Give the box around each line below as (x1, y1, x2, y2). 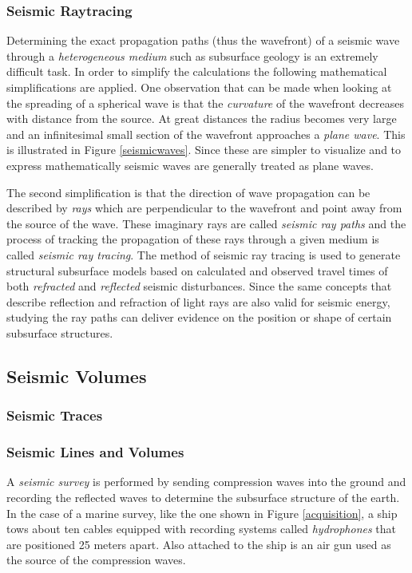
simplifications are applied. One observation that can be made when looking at (6, 79, 392, 95)
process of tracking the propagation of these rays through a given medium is (6, 231, 379, 247)
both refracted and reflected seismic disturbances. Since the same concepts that (6, 278, 392, 294)
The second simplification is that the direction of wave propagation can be (6, 184, 370, 200)
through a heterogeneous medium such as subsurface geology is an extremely (6, 47, 378, 64)
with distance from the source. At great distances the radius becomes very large (6, 110, 397, 127)
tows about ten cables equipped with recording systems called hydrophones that (6, 520, 397, 537)
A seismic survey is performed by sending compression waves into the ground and (6, 473, 406, 490)
